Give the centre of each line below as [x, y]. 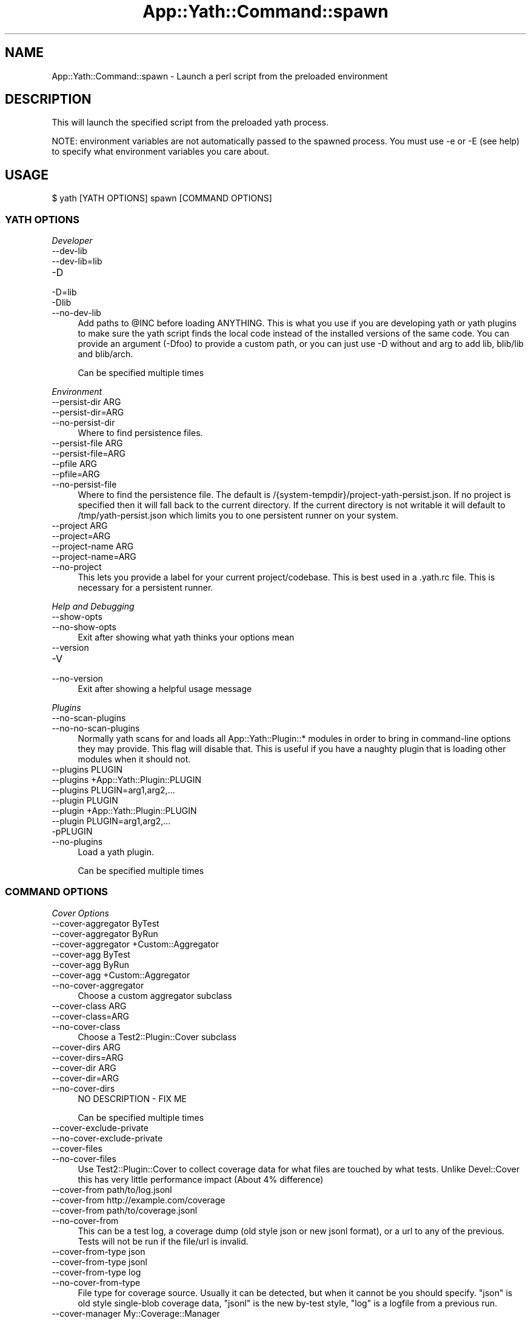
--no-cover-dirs [83, 1088]
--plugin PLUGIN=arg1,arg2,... [111, 821]
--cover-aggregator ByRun [105, 933]
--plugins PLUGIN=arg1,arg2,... [113, 790]
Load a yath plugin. [116, 852]
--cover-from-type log [96, 1272]
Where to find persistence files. [140, 433]
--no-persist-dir [83, 423]
